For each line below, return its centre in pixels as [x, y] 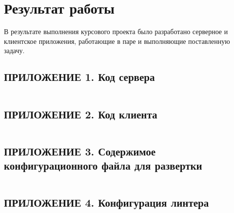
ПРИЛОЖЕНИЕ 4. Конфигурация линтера [107, 203]
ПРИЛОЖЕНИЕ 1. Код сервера [79, 77]
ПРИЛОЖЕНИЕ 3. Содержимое [80, 151]
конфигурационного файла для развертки [103, 165]
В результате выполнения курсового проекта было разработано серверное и [116, 31]
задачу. [14, 50]
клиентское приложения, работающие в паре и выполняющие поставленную [117, 41]
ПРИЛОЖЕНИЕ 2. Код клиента [81, 114]
